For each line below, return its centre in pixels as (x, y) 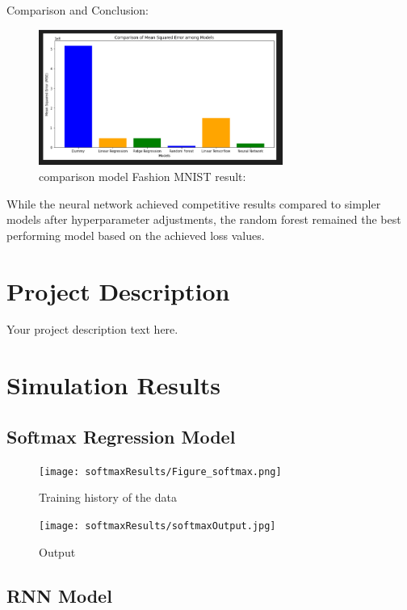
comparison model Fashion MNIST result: (143, 176)
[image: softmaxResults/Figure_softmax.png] (160, 471)
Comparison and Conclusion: (78, 10)
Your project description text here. (92, 329)
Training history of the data (108, 497)
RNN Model (59, 595)
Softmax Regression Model (121, 436)
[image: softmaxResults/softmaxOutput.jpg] (157, 526)
